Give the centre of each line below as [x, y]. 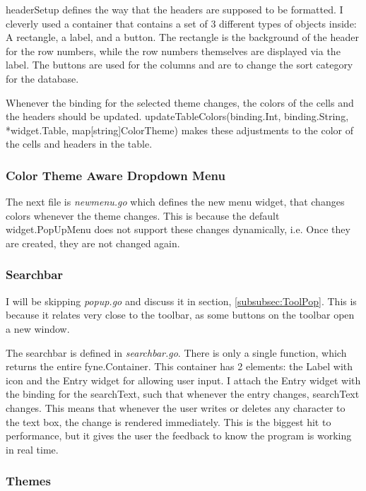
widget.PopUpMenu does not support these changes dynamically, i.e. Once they [178, 229]
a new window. [38, 328]
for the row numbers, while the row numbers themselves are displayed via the [173, 51]
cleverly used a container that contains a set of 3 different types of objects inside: [181, 23]
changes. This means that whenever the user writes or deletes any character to [176, 407]
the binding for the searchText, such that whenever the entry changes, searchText [183, 394]
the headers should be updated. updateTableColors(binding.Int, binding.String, [177, 116]
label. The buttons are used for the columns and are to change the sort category [179, 65]
